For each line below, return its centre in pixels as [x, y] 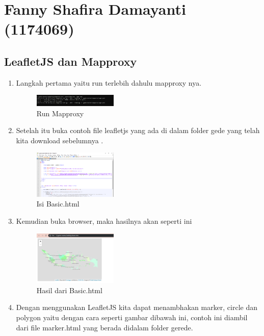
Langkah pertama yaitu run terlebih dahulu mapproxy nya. [109, 82]
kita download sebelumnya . [60, 140]
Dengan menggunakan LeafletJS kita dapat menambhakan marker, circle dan [137, 307]
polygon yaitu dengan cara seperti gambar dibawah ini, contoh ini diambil [132, 317]
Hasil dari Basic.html [69, 290]
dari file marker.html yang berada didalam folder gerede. [104, 327]
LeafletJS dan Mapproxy [71, 61]
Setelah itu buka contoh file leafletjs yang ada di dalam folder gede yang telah [138, 130]
